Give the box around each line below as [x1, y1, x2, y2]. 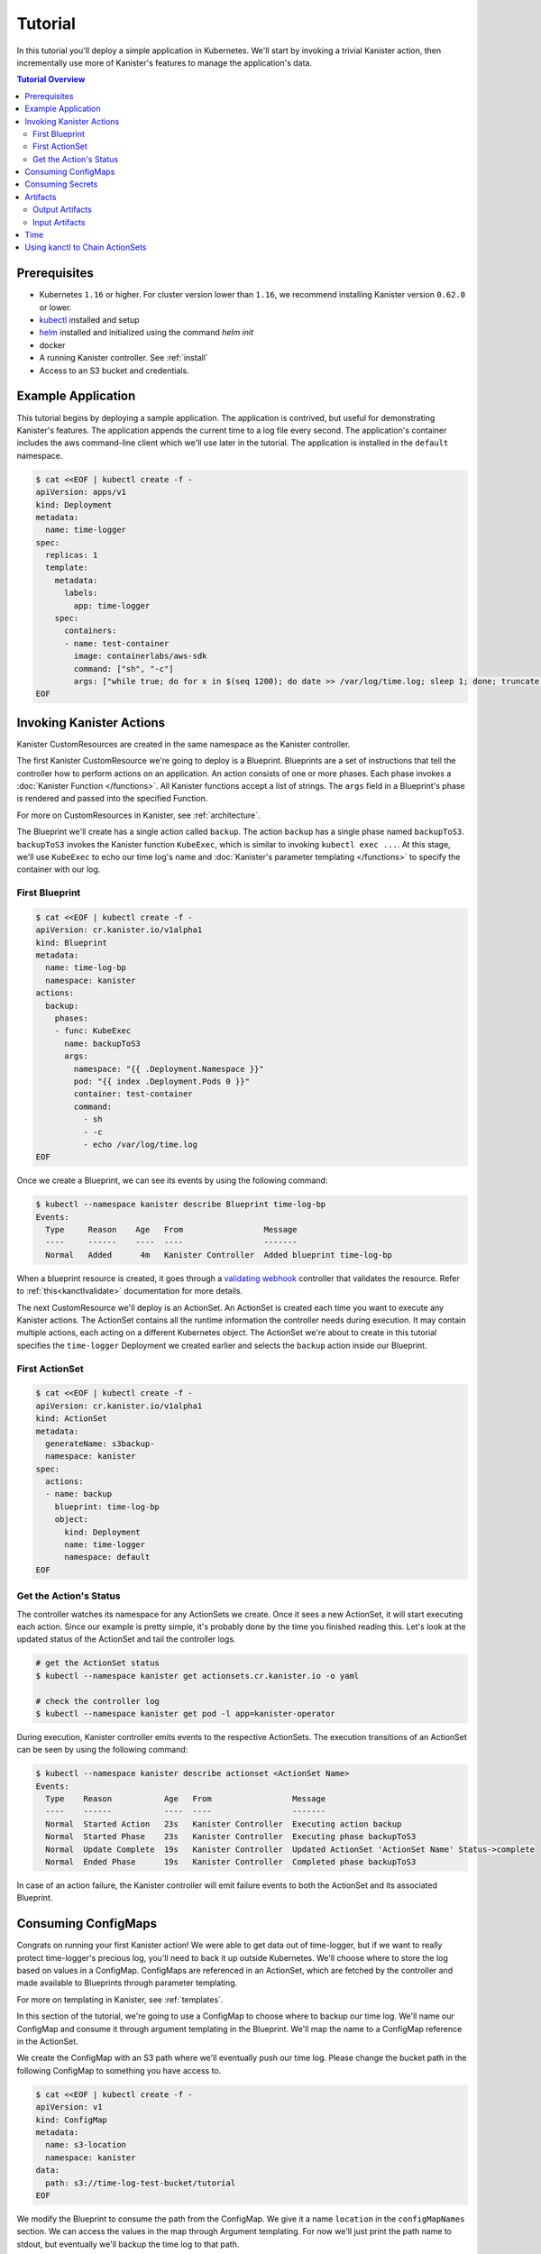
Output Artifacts [32, 204, 92, 215]
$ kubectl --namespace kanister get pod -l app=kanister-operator [35, 1709, 335, 1718]
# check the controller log [35, 1696, 160, 1706]
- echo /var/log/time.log [82, 1139, 198, 1150]
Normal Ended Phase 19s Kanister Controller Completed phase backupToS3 [45, 1856, 417, 1866]
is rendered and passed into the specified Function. [16, 793, 208, 804]
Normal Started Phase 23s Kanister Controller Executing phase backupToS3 [45, 1831, 417, 1842]
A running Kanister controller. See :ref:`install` [39, 353, 209, 363]
